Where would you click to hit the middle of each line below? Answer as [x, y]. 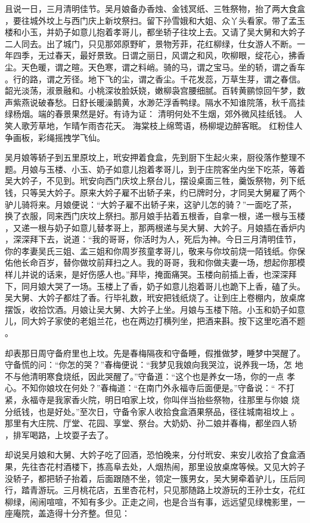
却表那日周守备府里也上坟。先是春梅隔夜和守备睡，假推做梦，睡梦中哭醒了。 [155, 353]
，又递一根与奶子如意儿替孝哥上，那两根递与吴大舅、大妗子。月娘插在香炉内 [155, 227]
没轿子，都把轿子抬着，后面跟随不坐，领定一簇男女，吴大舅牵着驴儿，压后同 [155, 478]
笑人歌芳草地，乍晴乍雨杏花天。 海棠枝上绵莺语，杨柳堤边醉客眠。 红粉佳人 [154, 125]
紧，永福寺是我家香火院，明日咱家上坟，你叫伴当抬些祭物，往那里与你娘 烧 [152, 399]
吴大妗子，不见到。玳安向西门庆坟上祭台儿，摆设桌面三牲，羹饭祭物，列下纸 [155, 181]
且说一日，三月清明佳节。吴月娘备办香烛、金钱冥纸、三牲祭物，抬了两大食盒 [155, 8]
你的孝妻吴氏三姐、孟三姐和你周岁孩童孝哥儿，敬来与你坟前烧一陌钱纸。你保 [155, 250]
